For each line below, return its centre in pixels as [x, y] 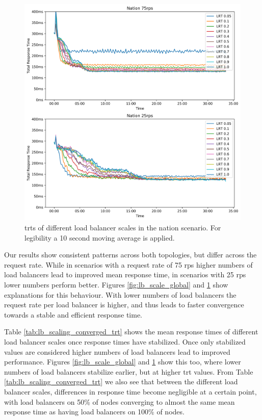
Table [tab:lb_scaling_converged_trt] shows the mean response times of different [131, 332]
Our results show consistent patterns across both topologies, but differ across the [130, 255]
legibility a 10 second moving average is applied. [100, 237]
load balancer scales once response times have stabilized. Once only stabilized [125, 341]
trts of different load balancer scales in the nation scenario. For [123, 227]
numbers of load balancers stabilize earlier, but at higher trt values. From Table [129, 371]
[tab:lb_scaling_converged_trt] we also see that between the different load [121, 382]
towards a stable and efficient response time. [73, 314]
